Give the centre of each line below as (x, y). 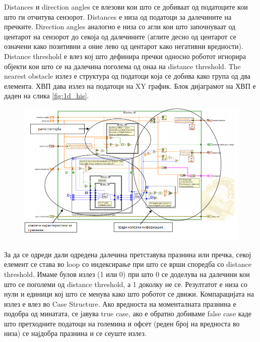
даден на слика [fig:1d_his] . (47, 96)
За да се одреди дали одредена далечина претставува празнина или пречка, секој (128, 254)
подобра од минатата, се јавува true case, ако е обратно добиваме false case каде (128, 313)
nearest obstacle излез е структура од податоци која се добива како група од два (127, 76)
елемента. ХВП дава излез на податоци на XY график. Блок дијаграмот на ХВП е (130, 85)
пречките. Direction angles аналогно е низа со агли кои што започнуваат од (120, 26)
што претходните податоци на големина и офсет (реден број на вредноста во (122, 323)
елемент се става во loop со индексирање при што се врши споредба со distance (128, 264)
